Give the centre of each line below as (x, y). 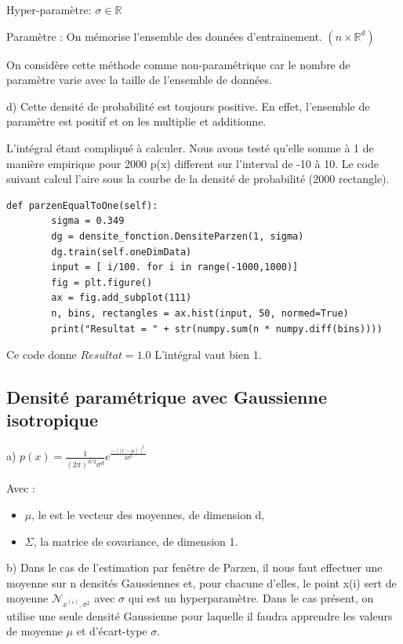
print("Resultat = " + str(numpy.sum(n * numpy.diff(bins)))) (217, 329)
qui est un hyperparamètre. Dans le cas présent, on (251, 598)
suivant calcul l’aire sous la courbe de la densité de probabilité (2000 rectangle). (198, 179)
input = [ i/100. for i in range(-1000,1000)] (175, 267)
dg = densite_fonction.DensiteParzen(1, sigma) (178, 236)
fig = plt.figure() (102, 282)
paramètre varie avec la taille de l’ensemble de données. (139, 80)
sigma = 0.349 (88, 221)
